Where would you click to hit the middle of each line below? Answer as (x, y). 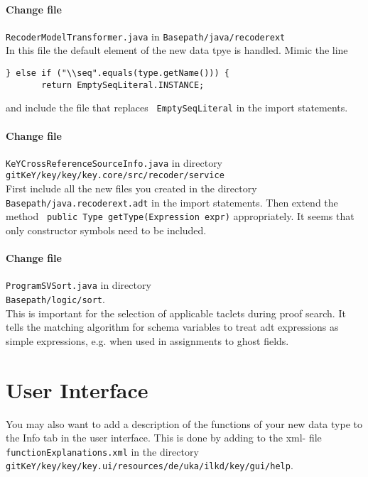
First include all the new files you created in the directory (131, 188)
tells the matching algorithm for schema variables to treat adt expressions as (172, 327)
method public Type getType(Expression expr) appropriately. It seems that (180, 216)
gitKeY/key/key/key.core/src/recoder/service (115, 176)
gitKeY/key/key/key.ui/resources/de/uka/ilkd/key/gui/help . (150, 465)
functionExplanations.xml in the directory (102, 451)
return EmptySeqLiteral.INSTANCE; (123, 85)
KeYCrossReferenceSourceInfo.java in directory (114, 162)
